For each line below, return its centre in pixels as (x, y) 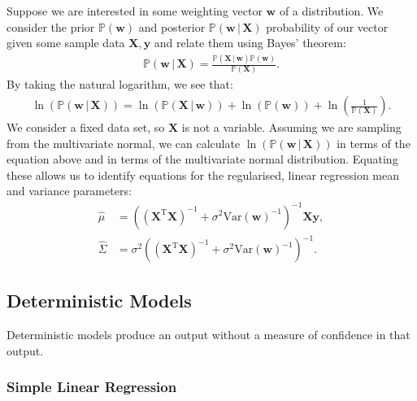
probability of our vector (327, 26)
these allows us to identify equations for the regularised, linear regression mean (203, 174)
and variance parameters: (69, 191)
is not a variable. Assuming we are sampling (291, 127)
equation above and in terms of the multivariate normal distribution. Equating (202, 159)
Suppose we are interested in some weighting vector (135, 11)
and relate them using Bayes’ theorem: (250, 43)
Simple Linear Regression (92, 387)
